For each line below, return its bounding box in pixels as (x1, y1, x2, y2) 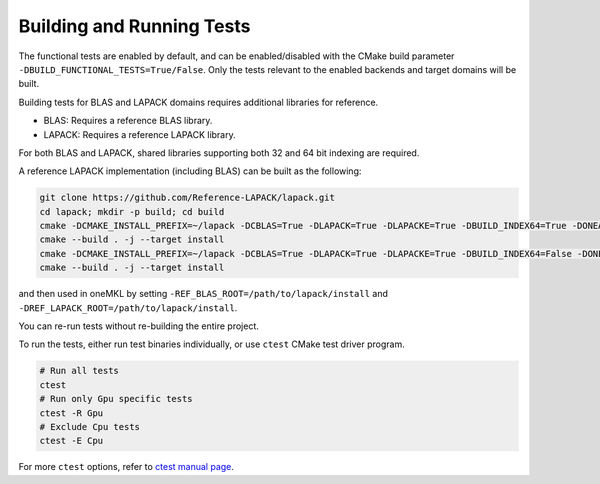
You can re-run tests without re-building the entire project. (18, 320, 260, 332)
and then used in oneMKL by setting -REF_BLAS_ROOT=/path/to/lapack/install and (18, 288, 389, 300)
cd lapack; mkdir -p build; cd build (39, 206, 225, 217)
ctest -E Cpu (39, 435, 104, 447)
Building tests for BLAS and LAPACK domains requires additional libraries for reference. (18, 96, 379, 108)
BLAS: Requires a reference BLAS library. (43, 115, 213, 127)
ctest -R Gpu (39, 407, 104, 419)
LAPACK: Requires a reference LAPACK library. (43, 128, 237, 140)
